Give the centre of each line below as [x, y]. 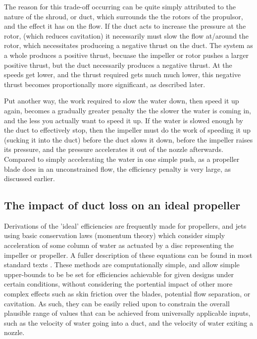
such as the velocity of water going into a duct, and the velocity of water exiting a [129, 322]
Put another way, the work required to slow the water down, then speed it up [122, 101]
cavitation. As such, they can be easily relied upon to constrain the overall [117, 303]
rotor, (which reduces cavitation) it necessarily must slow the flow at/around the [127, 35]
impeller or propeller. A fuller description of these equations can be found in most [128, 255]
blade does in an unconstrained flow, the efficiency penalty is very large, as [118, 169]
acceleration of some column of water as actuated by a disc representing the [119, 245]
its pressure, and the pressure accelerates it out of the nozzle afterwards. [114, 149]
